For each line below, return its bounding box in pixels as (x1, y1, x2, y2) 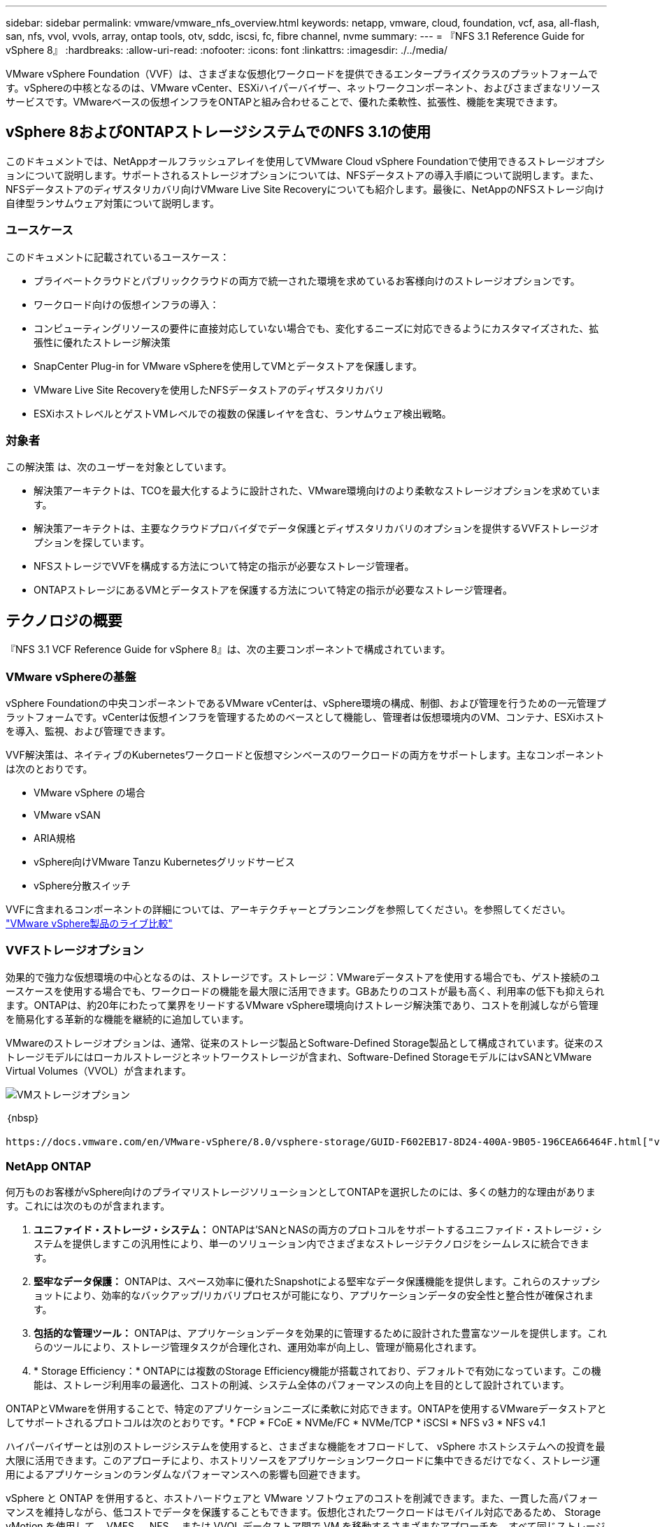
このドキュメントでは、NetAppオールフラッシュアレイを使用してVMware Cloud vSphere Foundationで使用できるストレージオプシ (6, 155, 605, 167)
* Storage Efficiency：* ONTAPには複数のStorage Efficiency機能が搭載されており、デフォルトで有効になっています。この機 (34, 1365, 601, 1377)
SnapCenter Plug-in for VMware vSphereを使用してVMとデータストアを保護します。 (34, 359, 423, 372)
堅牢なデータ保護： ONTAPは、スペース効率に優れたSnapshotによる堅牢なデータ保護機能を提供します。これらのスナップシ (34, 1275, 601, 1288)
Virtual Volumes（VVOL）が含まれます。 (6, 1064, 192, 1077)
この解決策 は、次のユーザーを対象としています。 (6, 461, 232, 473)
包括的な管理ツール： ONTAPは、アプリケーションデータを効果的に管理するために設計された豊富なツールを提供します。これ (34, 1327, 607, 1340)
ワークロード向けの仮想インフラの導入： (34, 298, 220, 310)
